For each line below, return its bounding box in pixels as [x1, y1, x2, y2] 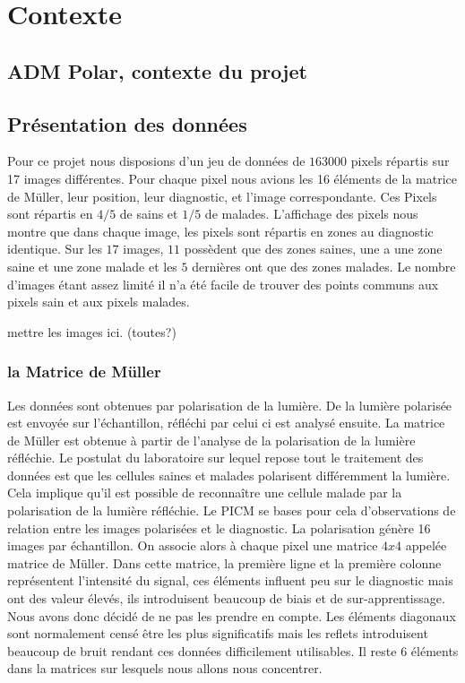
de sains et [119, 204, 178, 223]
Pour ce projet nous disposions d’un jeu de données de [7, 151, 306, 170]
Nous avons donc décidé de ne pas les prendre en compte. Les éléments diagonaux [7, 606, 456, 625]
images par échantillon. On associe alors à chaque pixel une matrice [7, 536, 378, 555]
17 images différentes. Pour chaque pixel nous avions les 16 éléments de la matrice [7, 169, 457, 187]
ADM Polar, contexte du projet [7, 56, 307, 84]
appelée [405, 536, 447, 555]
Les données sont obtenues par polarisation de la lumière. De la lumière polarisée [7, 395, 452, 414]
